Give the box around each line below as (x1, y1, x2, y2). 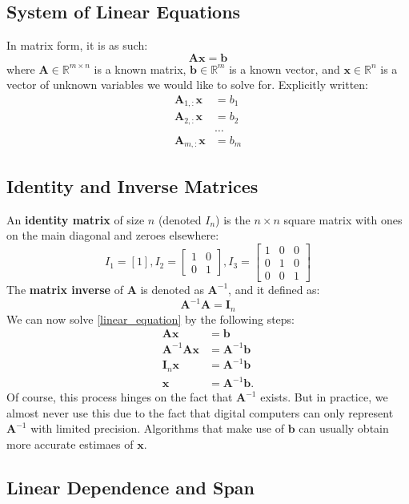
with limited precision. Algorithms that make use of (30, 420, 285, 437)
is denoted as (140, 280, 204, 297)
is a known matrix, (94, 60, 186, 77)
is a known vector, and (229, 60, 340, 77)
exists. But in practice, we (260, 389, 388, 405)
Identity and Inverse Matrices (6, 173, 259, 198)
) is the (215, 211, 251, 228)
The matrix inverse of (6, 280, 123, 297)
